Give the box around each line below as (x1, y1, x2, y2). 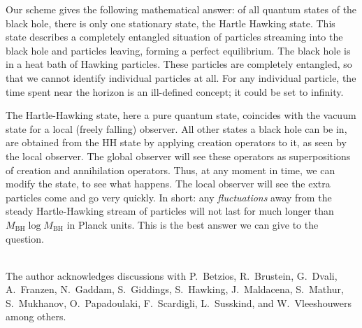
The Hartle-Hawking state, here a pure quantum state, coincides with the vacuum (6, 108, 356, 122)
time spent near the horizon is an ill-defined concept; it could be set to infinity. (6, 84, 344, 99)
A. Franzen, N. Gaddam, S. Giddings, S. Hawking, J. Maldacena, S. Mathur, (6, 282, 344, 297)
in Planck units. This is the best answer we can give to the (66, 217, 319, 231)
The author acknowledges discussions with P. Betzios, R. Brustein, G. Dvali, (6, 268, 338, 283)
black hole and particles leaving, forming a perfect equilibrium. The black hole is (6, 43, 351, 57)
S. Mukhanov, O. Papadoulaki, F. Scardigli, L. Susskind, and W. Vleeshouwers (6, 295, 352, 310)
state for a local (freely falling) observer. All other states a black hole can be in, (6, 121, 347, 136)
